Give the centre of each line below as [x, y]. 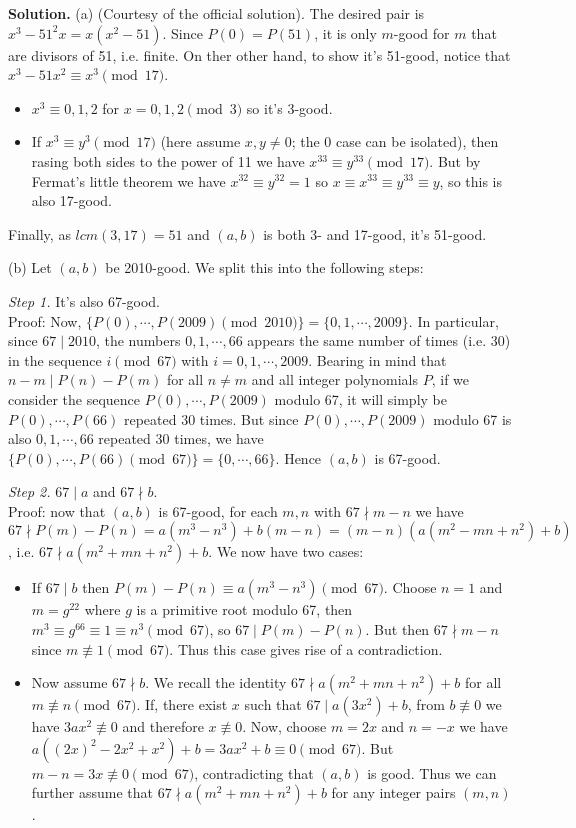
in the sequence [55, 359]
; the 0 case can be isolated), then [395, 141]
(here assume [200, 141]
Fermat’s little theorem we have [128, 180]
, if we [450, 379]
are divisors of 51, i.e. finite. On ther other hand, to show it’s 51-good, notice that [259, 54]
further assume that [92, 792]
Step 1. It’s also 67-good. [84, 300]
